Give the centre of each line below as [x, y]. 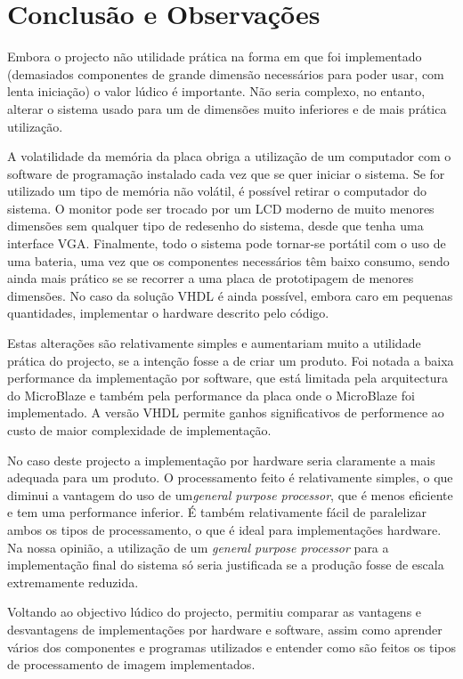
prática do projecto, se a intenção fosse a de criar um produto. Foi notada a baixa [231, 360]
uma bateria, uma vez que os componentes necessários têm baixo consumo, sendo [228, 260]
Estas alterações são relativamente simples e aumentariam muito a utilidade [214, 343]
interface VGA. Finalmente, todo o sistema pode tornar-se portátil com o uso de [227, 243]
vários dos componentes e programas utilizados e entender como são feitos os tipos [231, 647]
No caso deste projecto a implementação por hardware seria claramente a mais [221, 460]
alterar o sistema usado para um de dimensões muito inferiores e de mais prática [227, 108]
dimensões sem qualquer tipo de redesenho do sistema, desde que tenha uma [215, 226]
